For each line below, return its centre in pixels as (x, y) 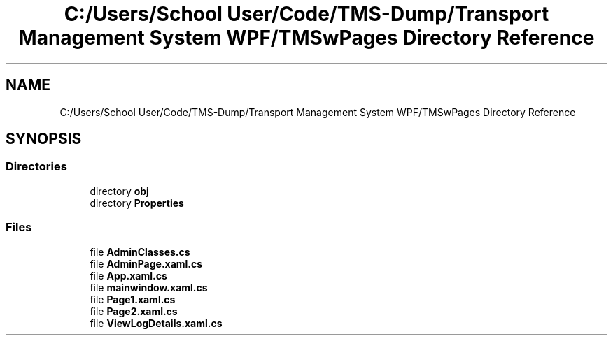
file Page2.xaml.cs (134, 311)
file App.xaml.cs (128, 275)
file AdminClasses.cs (140, 252)
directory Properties (137, 203)
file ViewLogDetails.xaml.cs (156, 323)
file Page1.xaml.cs (133, 299)
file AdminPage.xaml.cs (146, 263)
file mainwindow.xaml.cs (149, 287)
